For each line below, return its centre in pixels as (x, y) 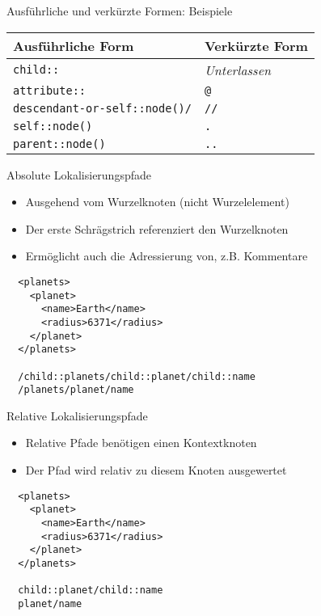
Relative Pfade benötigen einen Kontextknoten (141, 443)
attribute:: (50, 90)
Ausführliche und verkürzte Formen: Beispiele (120, 11)
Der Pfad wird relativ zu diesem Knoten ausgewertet (156, 470)
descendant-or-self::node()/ (102, 108)
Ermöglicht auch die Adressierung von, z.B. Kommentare (167, 256)
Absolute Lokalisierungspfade (79, 174)
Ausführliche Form (74, 45)
